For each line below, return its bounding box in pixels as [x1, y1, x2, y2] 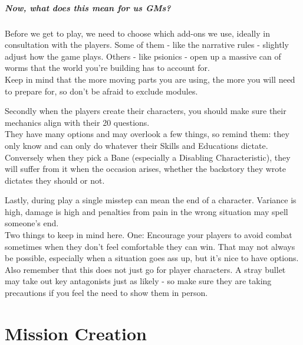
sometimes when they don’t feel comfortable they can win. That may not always [5, 240, 295, 252]
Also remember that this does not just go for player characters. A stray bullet [5, 263, 286, 275]
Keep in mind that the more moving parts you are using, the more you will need [5, 73, 295, 85]
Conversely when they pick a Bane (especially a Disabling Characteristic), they [5, 151, 291, 163]
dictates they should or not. [5, 174, 105, 186]
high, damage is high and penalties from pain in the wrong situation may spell [5, 205, 288, 217]
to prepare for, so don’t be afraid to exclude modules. [5, 84, 198, 97]
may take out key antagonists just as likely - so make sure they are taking [5, 275, 272, 287]
